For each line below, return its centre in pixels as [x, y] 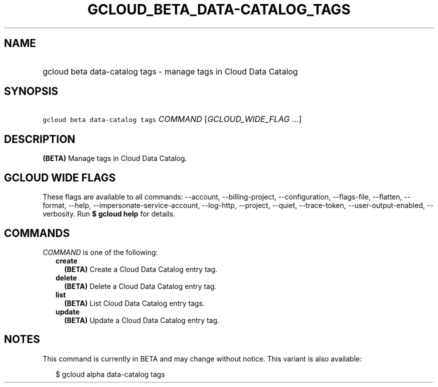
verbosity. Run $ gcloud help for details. [109, 214]
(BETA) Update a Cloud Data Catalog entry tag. [142, 320]
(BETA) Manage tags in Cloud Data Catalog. [115, 158]
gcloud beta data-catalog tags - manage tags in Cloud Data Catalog [170, 71]
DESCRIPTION [40, 139]
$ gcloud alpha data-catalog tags [110, 374]
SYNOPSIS [31, 91]
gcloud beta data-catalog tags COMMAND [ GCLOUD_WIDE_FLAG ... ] [172, 119]
